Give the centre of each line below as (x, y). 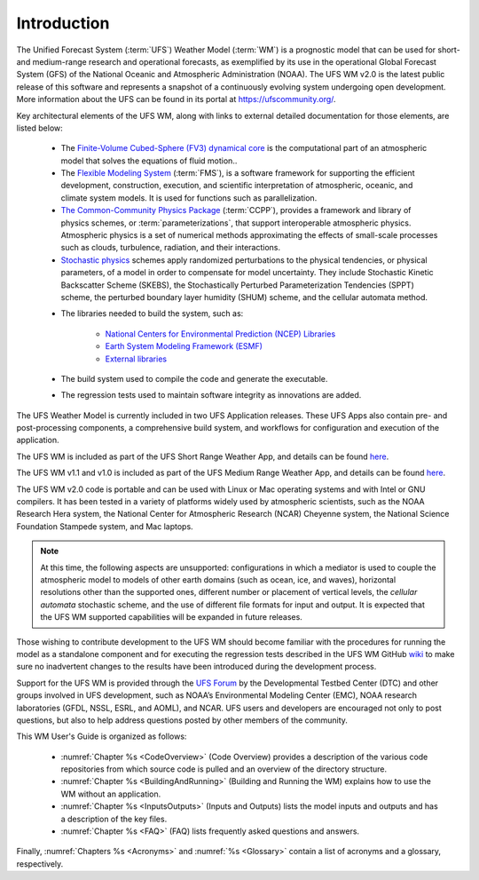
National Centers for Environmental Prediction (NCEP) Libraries (220, 334)
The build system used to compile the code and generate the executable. (194, 378)
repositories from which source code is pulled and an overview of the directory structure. (224, 769)
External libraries (136, 359)
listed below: (40, 128)
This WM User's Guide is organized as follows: (102, 736)
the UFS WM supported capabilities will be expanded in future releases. (172, 617)
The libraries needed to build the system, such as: (152, 313)
